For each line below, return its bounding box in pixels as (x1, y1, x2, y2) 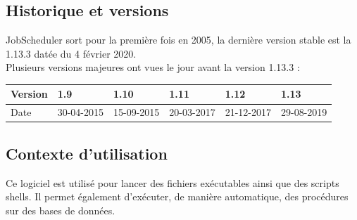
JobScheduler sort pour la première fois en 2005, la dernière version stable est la (6, 32, 351, 47)
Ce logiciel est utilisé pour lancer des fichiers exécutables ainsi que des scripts (6, 175, 339, 190)
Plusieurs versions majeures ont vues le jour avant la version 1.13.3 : (6, 60, 300, 75)
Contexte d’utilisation (6, 142, 168, 164)
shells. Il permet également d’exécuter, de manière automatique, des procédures (6, 189, 349, 204)
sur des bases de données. (6, 202, 115, 217)
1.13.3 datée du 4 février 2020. (6, 46, 137, 60)
